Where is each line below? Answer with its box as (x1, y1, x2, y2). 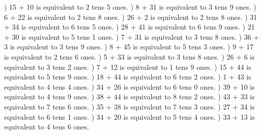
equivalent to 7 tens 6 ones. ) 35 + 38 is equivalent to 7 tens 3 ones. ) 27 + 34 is (4, 101, 255, 112)
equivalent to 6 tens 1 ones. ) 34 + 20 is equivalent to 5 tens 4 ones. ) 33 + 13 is (4, 111, 255, 122)
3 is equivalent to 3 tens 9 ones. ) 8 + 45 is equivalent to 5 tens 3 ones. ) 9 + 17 (4, 41, 254, 52)
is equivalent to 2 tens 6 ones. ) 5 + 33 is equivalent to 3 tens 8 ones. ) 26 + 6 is (4, 51, 255, 62)
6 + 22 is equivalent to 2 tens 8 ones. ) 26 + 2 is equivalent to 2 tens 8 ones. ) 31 (4, 11, 257, 22)
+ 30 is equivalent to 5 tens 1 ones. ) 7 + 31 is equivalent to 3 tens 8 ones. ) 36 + (4, 31, 259, 42)
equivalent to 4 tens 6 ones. (4, 121, 89, 132)
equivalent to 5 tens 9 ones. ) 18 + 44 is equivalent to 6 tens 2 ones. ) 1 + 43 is (4, 71, 251, 82)
